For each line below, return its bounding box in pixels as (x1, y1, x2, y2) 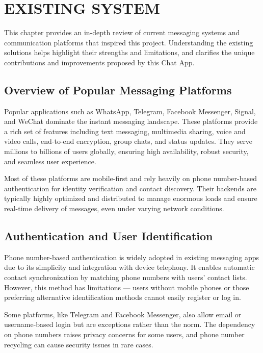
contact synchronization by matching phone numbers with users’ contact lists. (4, 272, 247, 283)
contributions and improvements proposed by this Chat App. (4, 57, 195, 67)
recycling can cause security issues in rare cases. (4, 339, 153, 349)
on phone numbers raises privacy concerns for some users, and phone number (4, 329, 245, 339)
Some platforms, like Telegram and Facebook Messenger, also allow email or (4, 309, 242, 319)
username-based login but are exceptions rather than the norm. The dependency (4, 319, 255, 330)
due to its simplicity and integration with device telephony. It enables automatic (4, 262, 255, 272)
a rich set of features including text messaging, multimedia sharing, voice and (4, 125, 246, 136)
